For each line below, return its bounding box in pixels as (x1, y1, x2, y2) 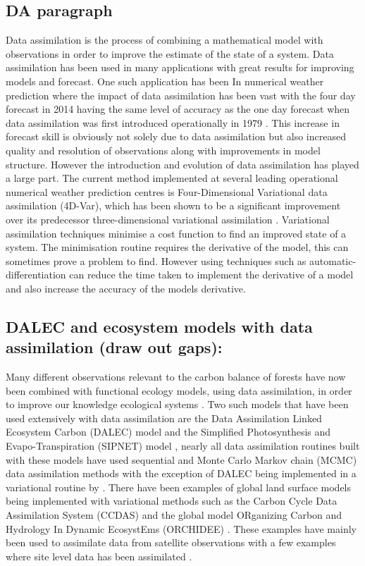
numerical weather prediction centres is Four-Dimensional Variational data (6, 184, 328, 199)
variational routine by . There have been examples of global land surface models (6, 479, 352, 494)
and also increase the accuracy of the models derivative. (6, 281, 246, 295)
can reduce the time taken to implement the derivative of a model (69, 267, 354, 282)
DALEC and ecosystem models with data (6, 315, 313, 337)
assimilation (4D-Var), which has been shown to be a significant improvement (6, 198, 341, 213)
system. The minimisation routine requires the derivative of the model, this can (6, 240, 349, 254)
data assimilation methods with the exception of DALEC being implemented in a (6, 466, 357, 481)
